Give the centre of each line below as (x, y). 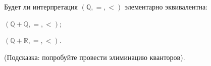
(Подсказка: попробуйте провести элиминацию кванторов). (95, 57)
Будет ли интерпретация (41, 6)
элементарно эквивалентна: (166, 6)
